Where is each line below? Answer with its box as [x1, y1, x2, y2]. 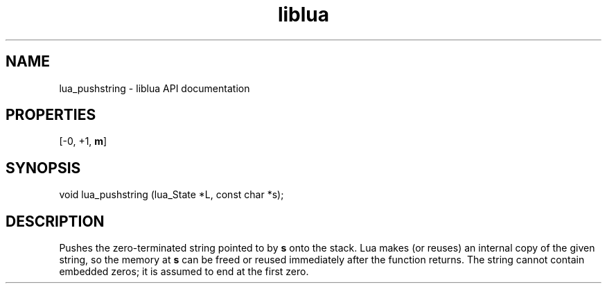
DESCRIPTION [6, 212, 105, 230]
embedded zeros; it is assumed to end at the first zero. [59, 265, 309, 278]
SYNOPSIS [6, 159, 81, 177]
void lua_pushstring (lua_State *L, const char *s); [59, 189, 284, 201]
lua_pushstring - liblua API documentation [59, 82, 250, 94]
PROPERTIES [6, 106, 96, 124]
